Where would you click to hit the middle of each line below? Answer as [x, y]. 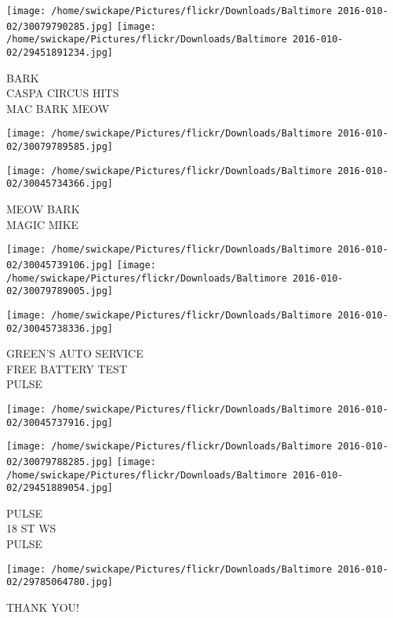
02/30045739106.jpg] [60, 265]
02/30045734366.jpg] [60, 184]
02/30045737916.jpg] [60, 422]
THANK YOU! [43, 607]
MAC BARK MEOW [58, 108]
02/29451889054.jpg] [60, 488]
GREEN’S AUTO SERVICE [75, 353]
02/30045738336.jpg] [60, 328]
